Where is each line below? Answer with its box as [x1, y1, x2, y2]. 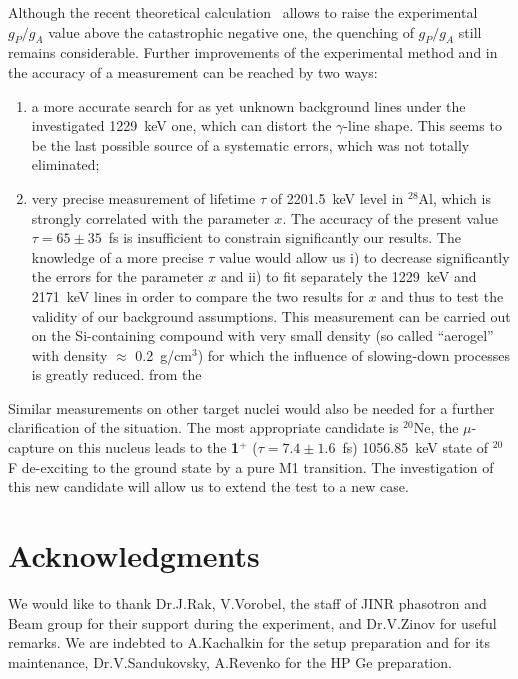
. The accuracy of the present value [282, 207, 498, 228]
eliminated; [31, 154, 100, 175]
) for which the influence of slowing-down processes [197, 344, 510, 365]
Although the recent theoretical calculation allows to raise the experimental [8, 2, 478, 22]
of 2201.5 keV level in [270, 187, 404, 208]
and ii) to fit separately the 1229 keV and [220, 266, 477, 287]
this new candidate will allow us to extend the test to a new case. [8, 476, 409, 497]
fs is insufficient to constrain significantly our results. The [108, 227, 461, 248]
